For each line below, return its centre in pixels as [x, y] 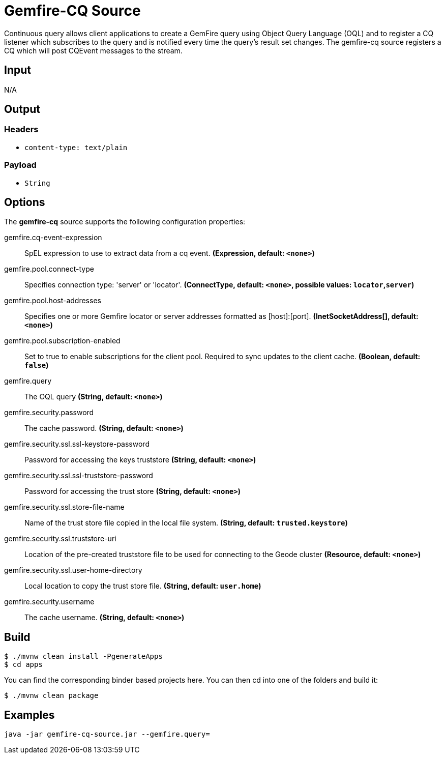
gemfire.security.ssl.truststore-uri [60, 539]
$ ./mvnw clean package [51, 696]
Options [25, 202]
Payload [20, 165]
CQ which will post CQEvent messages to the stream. [93, 50]
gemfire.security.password [49, 413]
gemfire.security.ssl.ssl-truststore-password [79, 476]
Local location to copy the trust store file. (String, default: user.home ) [143, 586]
